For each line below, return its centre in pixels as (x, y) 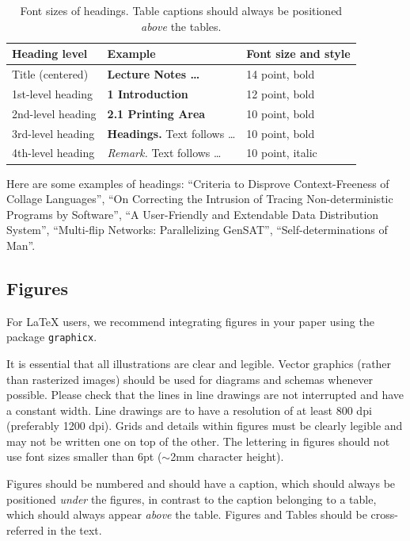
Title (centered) (50, 74)
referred (25, 529)
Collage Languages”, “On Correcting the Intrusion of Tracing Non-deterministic (200, 199)
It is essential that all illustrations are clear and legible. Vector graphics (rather (199, 363)
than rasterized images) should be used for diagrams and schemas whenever (190, 379)
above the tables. (181, 26)
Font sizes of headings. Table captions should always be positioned (181, 10)
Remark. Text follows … (164, 153)
